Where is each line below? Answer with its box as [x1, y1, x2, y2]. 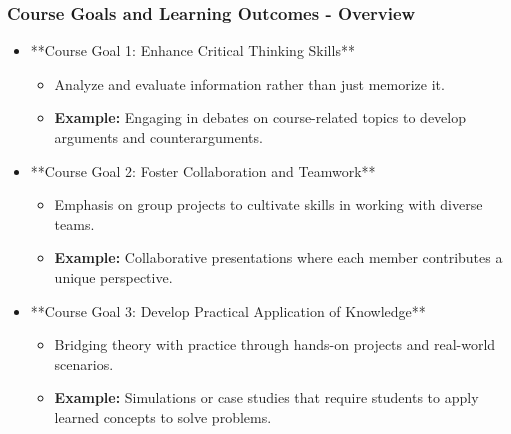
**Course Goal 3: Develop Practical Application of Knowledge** [30, 300, 426, 321]
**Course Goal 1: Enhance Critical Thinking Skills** [30, 40, 355, 61]
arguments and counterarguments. [54, 127, 263, 147]
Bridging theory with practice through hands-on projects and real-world [54, 334, 496, 355]
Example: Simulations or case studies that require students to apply [54, 387, 479, 408]
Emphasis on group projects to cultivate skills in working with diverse [54, 194, 483, 215]
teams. [54, 213, 95, 234]
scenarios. [54, 353, 114, 374]
